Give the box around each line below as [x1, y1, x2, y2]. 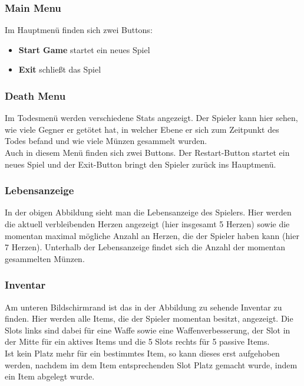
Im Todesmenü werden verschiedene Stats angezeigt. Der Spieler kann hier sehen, [5, 112, 298, 124]
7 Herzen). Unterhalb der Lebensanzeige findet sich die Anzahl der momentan [5, 241, 286, 253]
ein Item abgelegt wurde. [5, 370, 95, 382]
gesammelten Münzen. [5, 252, 85, 264]
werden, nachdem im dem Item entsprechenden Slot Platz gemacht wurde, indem [5, 358, 298, 371]
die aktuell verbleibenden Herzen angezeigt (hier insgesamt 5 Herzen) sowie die [5, 218, 290, 230]
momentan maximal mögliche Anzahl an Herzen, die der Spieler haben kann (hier [5, 229, 299, 241]
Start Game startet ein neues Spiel [18, 43, 150, 55]
